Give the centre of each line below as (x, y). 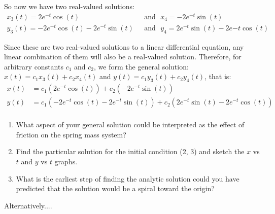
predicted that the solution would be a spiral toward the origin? (115, 188)
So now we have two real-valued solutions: (69, 6)
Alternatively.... (28, 205)
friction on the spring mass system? (71, 134)
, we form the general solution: (141, 66)
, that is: (218, 76)
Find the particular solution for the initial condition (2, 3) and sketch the (130, 151)
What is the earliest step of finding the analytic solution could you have (128, 178)
